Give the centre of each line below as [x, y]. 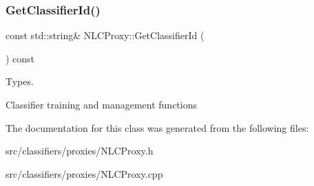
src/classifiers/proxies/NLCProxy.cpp [84, 173]
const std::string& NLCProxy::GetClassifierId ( [105, 35]
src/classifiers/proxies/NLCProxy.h [80, 151]
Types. [20, 81]
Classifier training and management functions [101, 104]
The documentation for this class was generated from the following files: [157, 127]
